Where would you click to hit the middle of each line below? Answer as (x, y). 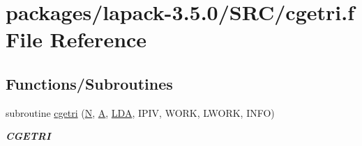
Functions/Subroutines (89, 83)
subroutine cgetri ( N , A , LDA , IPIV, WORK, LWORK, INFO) (140, 112)
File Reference (76, 39)
